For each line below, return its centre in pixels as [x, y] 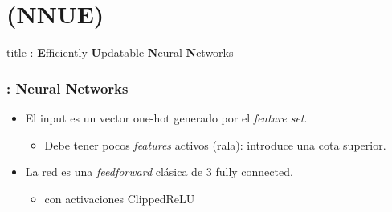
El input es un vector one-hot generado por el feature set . [166, 117]
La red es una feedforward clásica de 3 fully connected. [159, 172]
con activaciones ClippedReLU [120, 198]
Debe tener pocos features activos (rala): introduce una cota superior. [215, 144]
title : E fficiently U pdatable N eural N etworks [120, 52]
